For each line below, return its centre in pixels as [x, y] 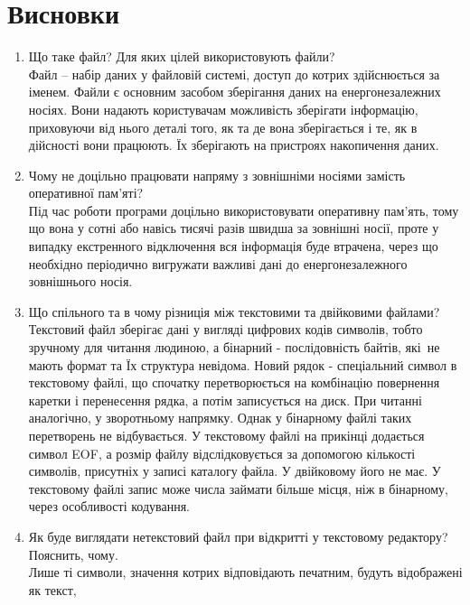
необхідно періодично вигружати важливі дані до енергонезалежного [218, 263]
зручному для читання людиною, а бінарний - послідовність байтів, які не [234, 347]
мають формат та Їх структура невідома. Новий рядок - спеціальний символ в [243, 364]
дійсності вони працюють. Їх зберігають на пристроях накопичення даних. [234, 145]
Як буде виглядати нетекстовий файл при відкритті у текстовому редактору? [238, 536]
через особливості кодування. [109, 506]
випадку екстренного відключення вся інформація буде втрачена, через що [233, 246]
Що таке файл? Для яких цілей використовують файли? [182, 56]
